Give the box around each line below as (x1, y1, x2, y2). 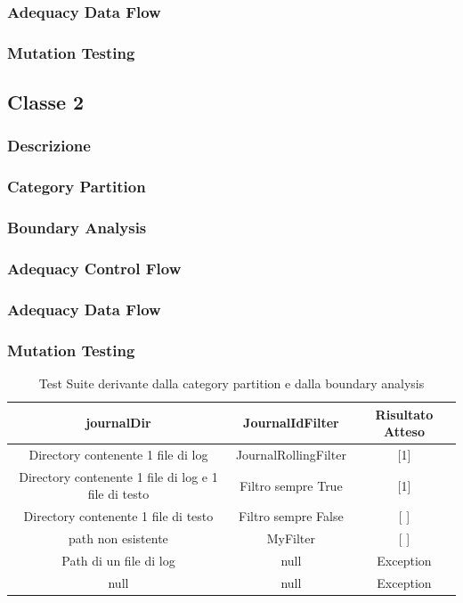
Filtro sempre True (240, 476, 343, 494)
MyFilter (266, 529, 316, 548)
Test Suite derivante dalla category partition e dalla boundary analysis (38, 373, 425, 392)
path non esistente (69, 529, 168, 548)
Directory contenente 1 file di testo (23, 507, 214, 526)
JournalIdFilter (243, 413, 339, 432)
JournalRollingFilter (235, 444, 346, 463)
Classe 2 (7, 88, 85, 116)
